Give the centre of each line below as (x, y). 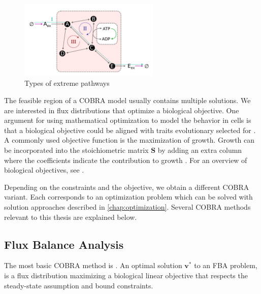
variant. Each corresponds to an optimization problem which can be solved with (128, 197)
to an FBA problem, (226, 265)
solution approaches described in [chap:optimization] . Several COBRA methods (127, 206)
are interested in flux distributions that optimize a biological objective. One (122, 110)
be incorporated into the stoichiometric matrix (76, 150)
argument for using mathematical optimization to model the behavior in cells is (128, 120)
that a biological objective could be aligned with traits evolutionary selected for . (130, 130)
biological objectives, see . (44, 170)
